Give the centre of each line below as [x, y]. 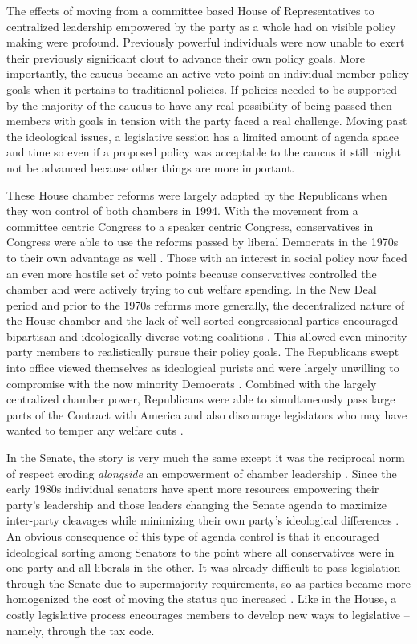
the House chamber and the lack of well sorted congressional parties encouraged [202, 320]
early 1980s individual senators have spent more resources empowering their [193, 489]
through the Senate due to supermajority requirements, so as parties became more [208, 583]
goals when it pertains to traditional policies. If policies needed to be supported [202, 89]
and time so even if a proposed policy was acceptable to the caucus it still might [204, 152]
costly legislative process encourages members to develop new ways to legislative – [208, 614]
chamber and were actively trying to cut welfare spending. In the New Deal [192, 289]
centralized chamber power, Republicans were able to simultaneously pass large [201, 399]
